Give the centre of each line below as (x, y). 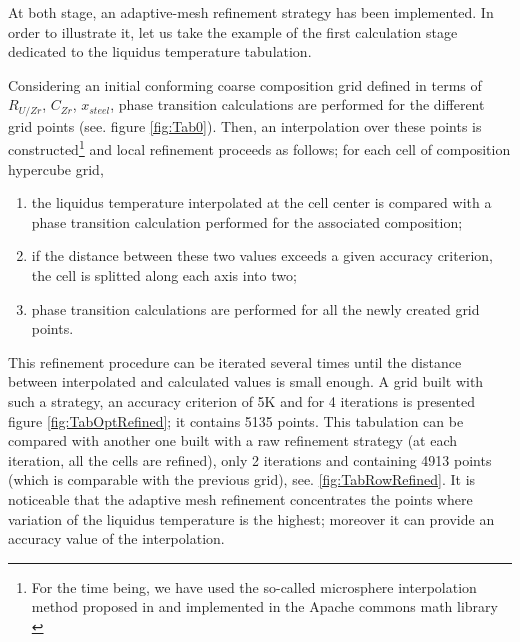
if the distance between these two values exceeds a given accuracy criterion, (262, 255)
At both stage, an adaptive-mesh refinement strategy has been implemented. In (251, 12)
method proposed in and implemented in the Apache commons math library (264, 606)
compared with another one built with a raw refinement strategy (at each (233, 440)
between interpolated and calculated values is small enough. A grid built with (246, 381)
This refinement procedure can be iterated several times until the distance (235, 361)
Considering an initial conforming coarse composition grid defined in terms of (245, 84)
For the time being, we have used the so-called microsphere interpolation (254, 586)
